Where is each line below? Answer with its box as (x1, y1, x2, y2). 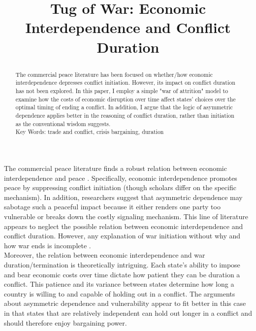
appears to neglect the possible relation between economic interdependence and (4, 221, 243, 231)
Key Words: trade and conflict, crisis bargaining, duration (15, 128, 164, 136)
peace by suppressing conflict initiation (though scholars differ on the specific (4, 182, 236, 193)
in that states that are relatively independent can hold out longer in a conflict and (4, 307, 252, 318)
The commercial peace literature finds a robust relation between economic (4, 163, 227, 173)
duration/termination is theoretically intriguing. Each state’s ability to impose (4, 259, 240, 269)
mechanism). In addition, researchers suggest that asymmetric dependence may (4, 192, 243, 202)
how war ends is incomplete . (4, 240, 91, 250)
